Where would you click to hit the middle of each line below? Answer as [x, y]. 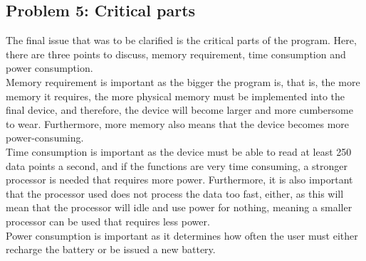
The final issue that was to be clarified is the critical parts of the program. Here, [181, 40]
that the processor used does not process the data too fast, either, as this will [175, 193]
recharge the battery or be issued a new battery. [111, 249]
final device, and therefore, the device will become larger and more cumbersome [179, 110]
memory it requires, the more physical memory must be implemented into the [175, 96]
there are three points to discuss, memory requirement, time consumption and [176, 54]
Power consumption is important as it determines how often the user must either [182, 235]
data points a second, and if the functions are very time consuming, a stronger [177, 165]
